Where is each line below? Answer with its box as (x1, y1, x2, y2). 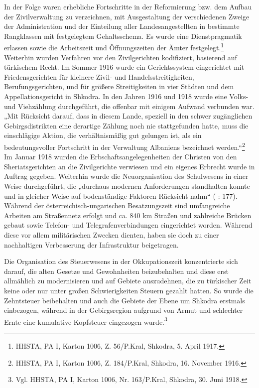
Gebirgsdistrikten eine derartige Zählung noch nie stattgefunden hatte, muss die (4, 120, 249, 130)
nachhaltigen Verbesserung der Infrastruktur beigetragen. (4, 239, 179, 250)
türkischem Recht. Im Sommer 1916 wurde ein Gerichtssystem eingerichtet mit (4, 62, 245, 72)
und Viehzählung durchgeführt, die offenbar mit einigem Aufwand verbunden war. (4, 101, 255, 111)
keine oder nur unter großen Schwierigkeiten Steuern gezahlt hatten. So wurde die (4, 285, 254, 295)
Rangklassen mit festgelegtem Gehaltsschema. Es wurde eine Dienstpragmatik (4, 30, 242, 41)
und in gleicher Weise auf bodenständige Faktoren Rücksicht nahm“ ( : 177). (4, 190, 238, 201)
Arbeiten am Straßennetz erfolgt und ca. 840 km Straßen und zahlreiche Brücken (4, 210, 252, 220)
